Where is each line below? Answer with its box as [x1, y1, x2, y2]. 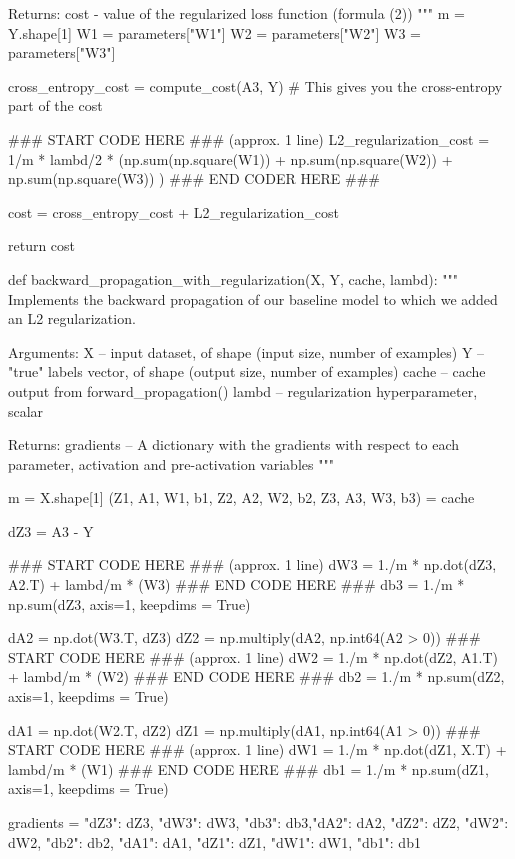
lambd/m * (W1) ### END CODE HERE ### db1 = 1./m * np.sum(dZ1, [8, 758, 489, 779]
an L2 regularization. [8, 308, 136, 329]
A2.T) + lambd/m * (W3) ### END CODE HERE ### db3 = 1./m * [8, 574, 465, 595]
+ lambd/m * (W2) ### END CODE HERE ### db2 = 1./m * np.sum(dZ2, [8, 666, 505, 687]
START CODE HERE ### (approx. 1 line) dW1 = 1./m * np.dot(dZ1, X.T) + [8, 739, 507, 760]
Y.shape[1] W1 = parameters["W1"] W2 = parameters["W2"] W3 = [8, 22, 421, 43]
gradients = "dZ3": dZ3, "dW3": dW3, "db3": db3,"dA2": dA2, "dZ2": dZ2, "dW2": [8, 812, 509, 832]
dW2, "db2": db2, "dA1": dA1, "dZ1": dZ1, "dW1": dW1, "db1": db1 [8, 831, 421, 852]
